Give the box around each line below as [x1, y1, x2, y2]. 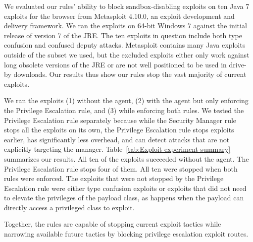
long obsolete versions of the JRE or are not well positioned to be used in [4, 59, 227, 69]
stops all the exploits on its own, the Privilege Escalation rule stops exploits [4, 124, 234, 135]
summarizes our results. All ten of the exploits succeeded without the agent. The [4, 153, 249, 164]
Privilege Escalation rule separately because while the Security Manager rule [4, 115, 237, 125]
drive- [229, 59, 247, 69]
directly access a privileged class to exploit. [4, 202, 135, 212]
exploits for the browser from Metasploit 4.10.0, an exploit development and [4, 10, 235, 21]
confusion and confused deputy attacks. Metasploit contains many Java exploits [4, 40, 246, 50]
